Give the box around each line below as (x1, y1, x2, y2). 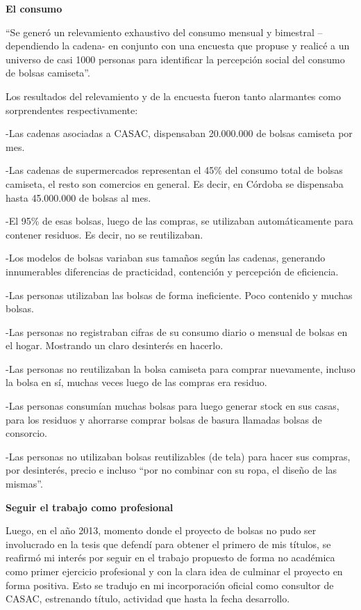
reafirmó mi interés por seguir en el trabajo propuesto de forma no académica (6, 550, 335, 565)
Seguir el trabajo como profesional (6, 499, 174, 514)
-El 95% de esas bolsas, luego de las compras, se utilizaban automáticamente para (6, 214, 353, 228)
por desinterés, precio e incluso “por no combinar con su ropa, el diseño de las (6, 463, 337, 477)
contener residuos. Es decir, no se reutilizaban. (6, 227, 203, 241)
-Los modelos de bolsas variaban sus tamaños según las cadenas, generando (6, 250, 326, 265)
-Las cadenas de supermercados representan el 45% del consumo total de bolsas (6, 163, 343, 177)
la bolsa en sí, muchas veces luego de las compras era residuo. (6, 375, 267, 390)
